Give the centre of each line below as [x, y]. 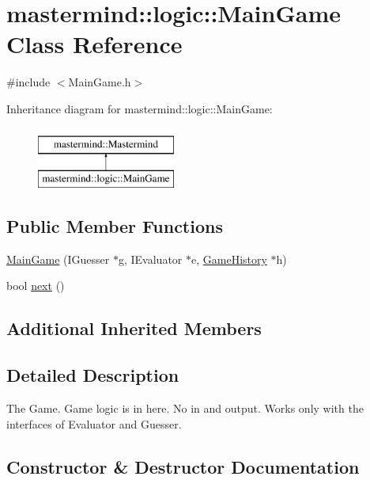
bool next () [36, 286]
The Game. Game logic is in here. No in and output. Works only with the [185, 408]
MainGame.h [100, 82]
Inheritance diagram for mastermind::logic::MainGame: [140, 108]
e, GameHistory [229, 259]
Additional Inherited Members [134, 328]
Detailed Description [93, 375]
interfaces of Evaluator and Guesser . [94, 423]
